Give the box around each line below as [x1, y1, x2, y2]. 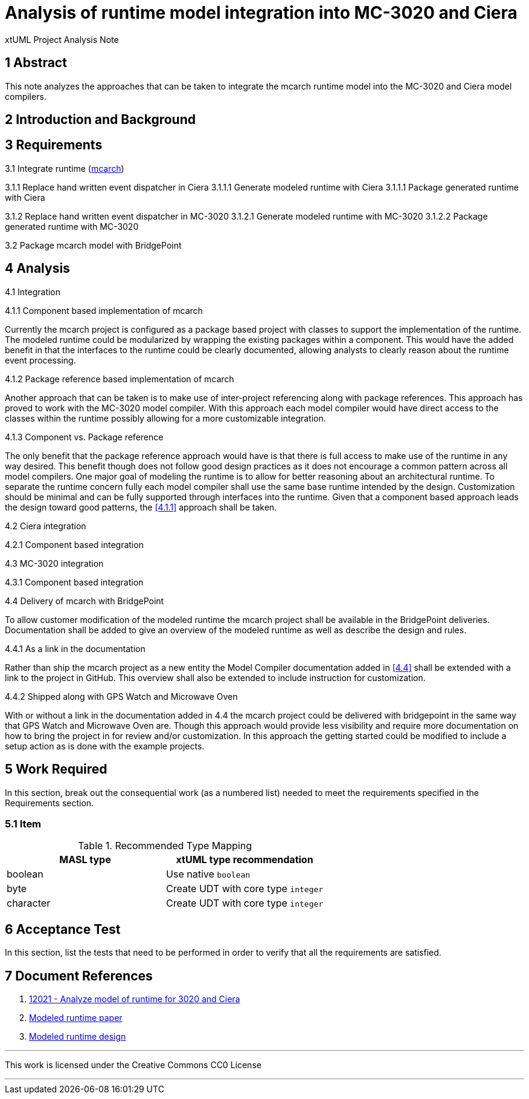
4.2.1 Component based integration [5, 539, 144, 550]
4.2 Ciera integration [5, 520, 86, 531]
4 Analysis [5, 261, 70, 276]
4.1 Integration [5, 286, 61, 297]
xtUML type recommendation [176, 853, 313, 866]
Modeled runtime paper [29, 1012, 123, 1023]
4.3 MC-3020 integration [5, 558, 104, 569]
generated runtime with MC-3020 [5, 221, 139, 232]
